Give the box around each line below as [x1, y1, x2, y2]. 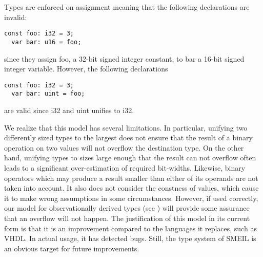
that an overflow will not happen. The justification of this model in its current [4, 212, 250, 223]
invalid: [4, 11, 27, 22]
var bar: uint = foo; [11, 90, 85, 98]
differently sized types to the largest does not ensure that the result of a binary [4, 132, 253, 143]
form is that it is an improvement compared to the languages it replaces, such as [4, 223, 257, 233]
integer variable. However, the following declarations [4, 63, 168, 74]
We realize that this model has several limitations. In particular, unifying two [4, 122, 248, 133]
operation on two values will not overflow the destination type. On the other [4, 142, 244, 153]
